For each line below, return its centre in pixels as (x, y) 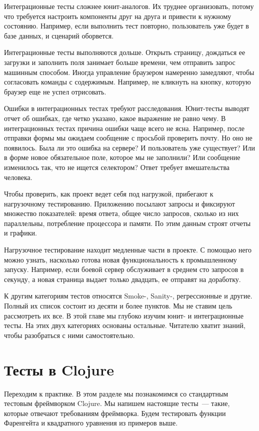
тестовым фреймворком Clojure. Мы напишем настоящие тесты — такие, (117, 403)
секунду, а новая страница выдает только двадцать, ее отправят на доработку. (122, 279)
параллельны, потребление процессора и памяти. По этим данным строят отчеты (127, 223)
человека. (18, 177)
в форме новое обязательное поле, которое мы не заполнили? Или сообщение (122, 157)
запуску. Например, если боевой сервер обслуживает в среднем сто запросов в (124, 269)
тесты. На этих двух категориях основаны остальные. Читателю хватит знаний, (125, 325)
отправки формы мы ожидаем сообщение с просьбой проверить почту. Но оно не (128, 138)
